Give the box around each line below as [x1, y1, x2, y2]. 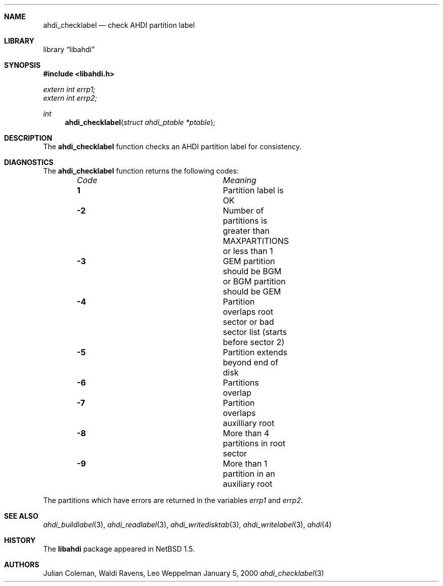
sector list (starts [223, 327, 287, 337]
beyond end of [223, 357, 279, 367]
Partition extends [223, 347, 288, 357]
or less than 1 [223, 246, 273, 256]
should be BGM [223, 266, 282, 276]
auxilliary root [223, 418, 275, 428]
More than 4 [223, 428, 270, 438]
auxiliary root [223, 479, 273, 489]
